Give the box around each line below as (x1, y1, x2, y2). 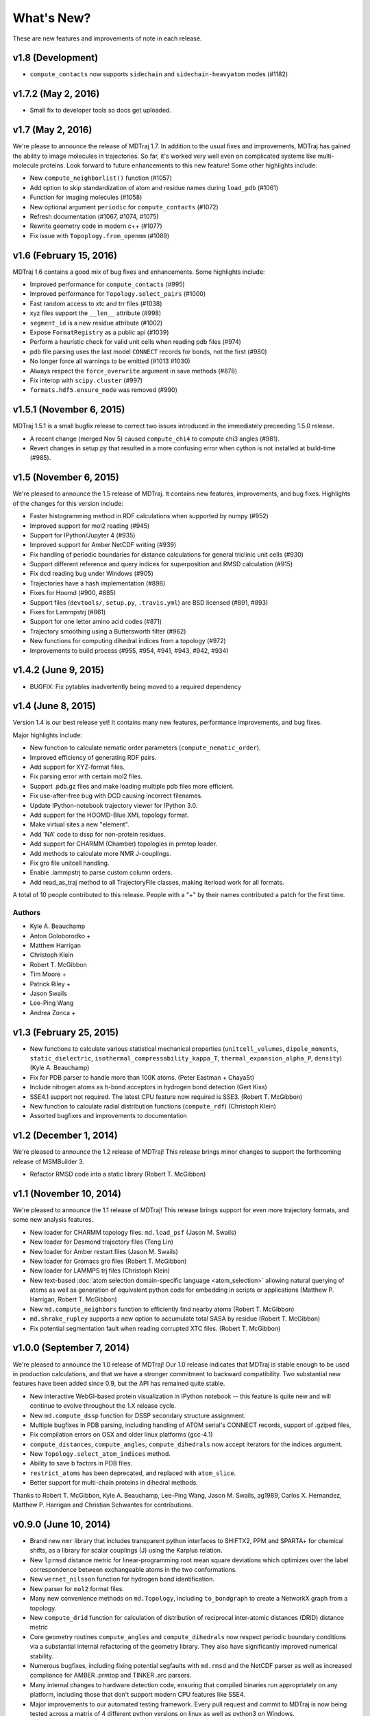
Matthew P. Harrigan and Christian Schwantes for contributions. (12, 1500, 193, 1509)
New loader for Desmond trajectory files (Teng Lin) (29, 1238, 174, 1246)
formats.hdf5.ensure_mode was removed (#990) (29, 386, 178, 394)
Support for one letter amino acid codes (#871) (29, 618, 162, 626)
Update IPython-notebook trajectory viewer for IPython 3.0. (29, 801, 198, 809)
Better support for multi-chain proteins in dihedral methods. (29, 1479, 198, 1487)
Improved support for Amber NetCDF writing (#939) (29, 541, 177, 549)
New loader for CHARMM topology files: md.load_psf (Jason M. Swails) (29, 1228, 236, 1236)
